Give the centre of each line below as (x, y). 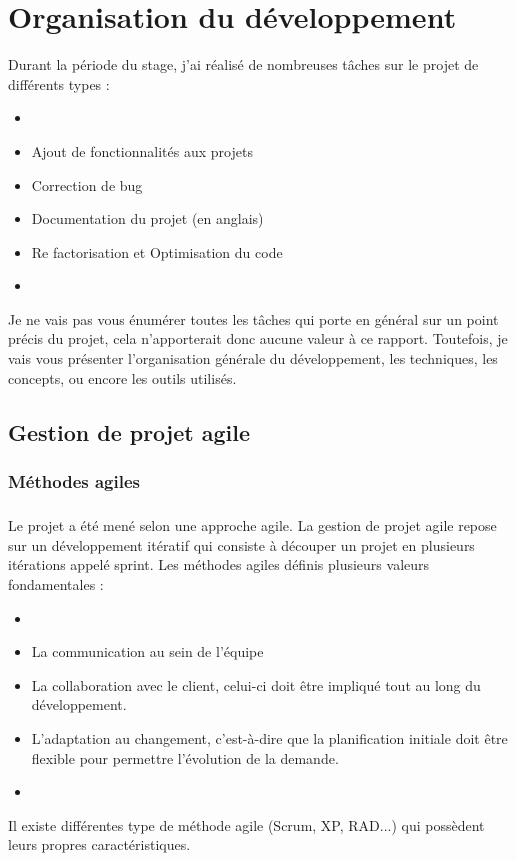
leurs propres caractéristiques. (99, 844)
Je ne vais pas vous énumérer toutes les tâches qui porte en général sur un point (253, 318)
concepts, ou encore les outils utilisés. (122, 377)
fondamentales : (56, 584)
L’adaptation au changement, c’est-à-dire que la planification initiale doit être (269, 738)
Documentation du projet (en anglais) (147, 218)
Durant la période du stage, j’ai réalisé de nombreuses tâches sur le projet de (243, 64)
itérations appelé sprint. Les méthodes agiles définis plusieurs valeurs (219, 564)
